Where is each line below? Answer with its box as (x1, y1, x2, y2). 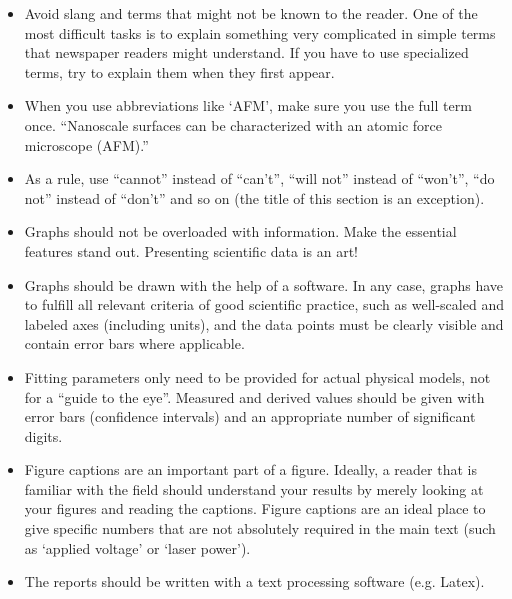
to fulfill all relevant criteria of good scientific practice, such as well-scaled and (24, 294, 504, 315)
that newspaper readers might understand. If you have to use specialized (24, 42, 469, 63)
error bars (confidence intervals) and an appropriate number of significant (24, 406, 476, 427)
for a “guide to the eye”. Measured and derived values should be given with (24, 386, 485, 407)
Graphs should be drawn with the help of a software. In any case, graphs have (24, 274, 503, 295)
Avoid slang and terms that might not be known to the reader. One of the (24, 3, 478, 23)
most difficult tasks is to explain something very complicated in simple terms (24, 22, 496, 43)
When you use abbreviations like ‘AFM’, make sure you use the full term (24, 95, 472, 116)
